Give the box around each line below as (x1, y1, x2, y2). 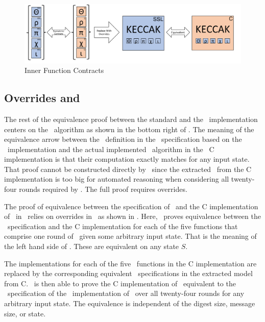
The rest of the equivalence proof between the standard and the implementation (4, 113, 258, 124)
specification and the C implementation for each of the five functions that (7, 220, 238, 231)
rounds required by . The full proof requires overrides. (19, 184, 187, 194)
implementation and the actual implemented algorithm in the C (7, 143, 214, 154)
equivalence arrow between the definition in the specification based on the (4, 134, 242, 144)
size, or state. (4, 308, 46, 318)
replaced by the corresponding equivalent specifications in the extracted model (4, 268, 253, 279)
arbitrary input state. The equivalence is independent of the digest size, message (4, 298, 255, 308)
